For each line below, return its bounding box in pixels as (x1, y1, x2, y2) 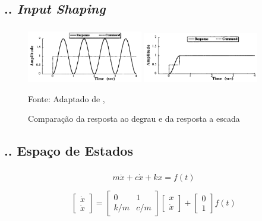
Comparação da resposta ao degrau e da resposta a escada (28, 112, 240, 125)
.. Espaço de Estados (4, 141, 133, 160)
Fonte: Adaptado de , (28, 92, 105, 105)
